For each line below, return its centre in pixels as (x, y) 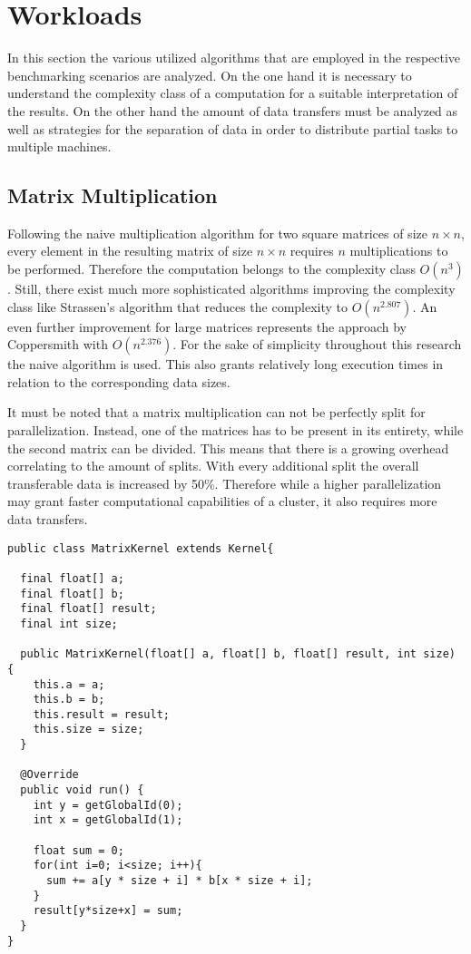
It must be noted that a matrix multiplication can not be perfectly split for (216, 412)
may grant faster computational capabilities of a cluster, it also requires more (222, 501)
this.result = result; (101, 714)
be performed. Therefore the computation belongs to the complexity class (211, 269)
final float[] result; (88, 609)
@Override (49, 775)
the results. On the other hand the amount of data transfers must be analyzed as (233, 110)
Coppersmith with (58, 344)
